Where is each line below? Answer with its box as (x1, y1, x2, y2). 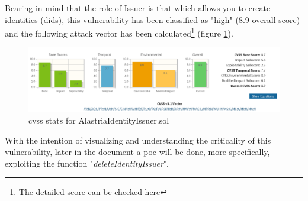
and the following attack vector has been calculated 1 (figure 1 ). (5, 25, 233, 39)
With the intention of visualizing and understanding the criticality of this (5, 134, 271, 146)
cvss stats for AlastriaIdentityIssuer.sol (28, 114, 169, 126)
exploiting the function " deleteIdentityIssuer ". (5, 157, 169, 169)
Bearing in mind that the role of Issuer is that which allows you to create (5, 2, 271, 14)
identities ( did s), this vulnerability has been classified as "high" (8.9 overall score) (5, 13, 300, 25)
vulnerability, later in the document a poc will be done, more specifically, (5, 145, 270, 158)
